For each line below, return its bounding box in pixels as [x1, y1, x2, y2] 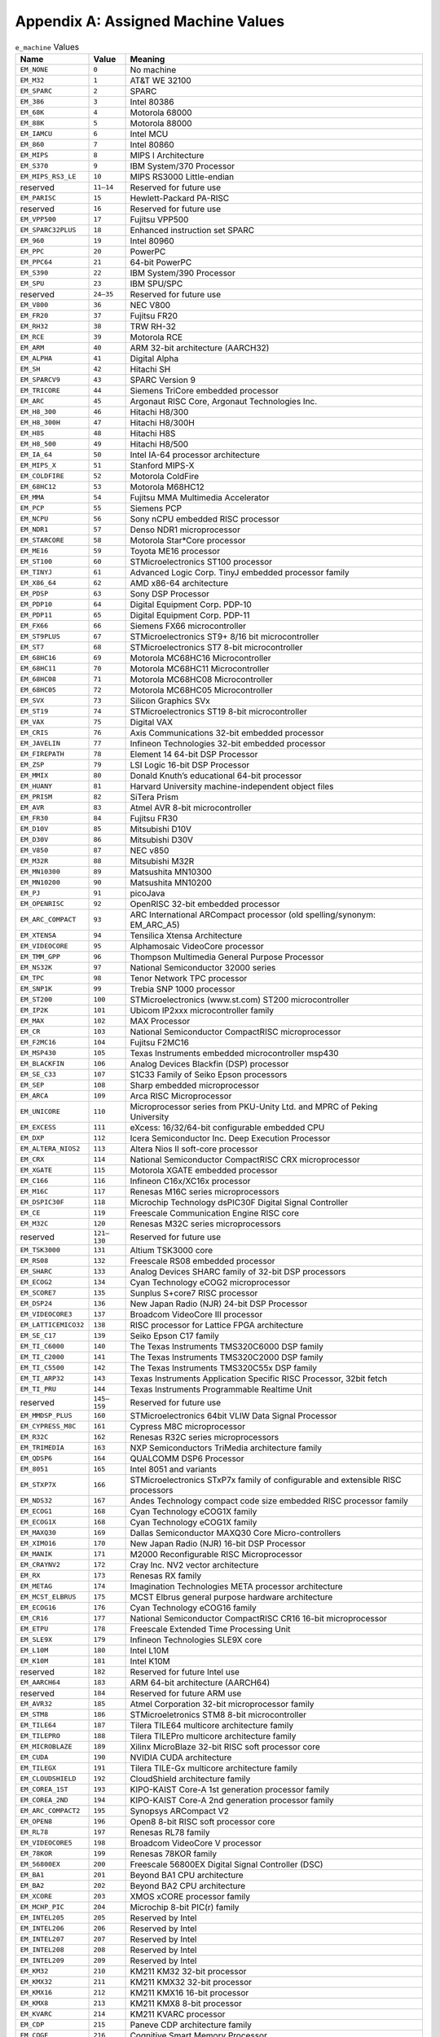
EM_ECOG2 [20, 1278, 53, 1287]
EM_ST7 [20, 643, 45, 652]
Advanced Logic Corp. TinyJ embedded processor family [130, 566, 350, 578]
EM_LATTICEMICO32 [20, 1321, 85, 1330]
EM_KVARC [20, 2009, 53, 2018]
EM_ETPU [20, 1625, 49, 1634]
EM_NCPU [20, 514, 49, 523]
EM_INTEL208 [20, 1946, 64, 1955]
